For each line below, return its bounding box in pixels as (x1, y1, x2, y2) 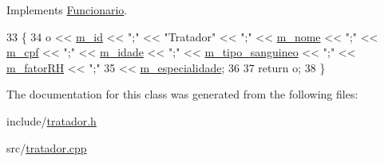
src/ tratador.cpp (6, 139, 87, 156)
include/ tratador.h (6, 112, 97, 129)
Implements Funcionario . (6, 2, 128, 17)
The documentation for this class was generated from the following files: (6, 86, 358, 102)
